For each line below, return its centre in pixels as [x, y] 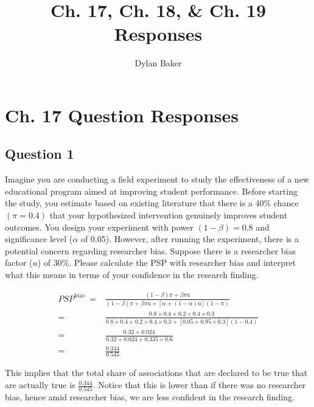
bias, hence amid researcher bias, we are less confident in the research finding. [150, 397]
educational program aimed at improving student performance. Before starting [151, 191]
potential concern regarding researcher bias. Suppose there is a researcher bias [150, 250]
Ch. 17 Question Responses [122, 115]
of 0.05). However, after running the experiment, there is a [190, 239]
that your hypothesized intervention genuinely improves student [169, 215]
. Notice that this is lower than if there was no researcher [199, 385]
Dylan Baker [158, 63]
